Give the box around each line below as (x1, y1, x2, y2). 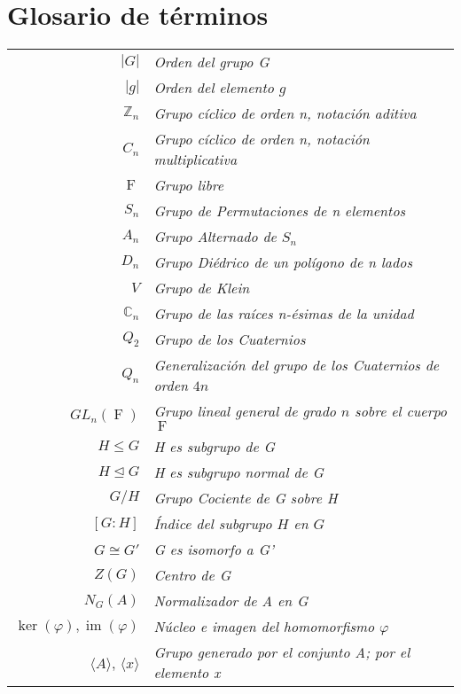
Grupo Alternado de (153, 226, 277, 247)
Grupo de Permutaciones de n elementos (153, 200, 406, 222)
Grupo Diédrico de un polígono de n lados (153, 252, 412, 273)
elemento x (153, 662, 221, 683)
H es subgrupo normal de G (153, 462, 324, 483)
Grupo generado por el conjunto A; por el (153, 642, 410, 663)
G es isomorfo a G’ (153, 539, 274, 560)
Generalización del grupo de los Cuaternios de (153, 355, 440, 376)
